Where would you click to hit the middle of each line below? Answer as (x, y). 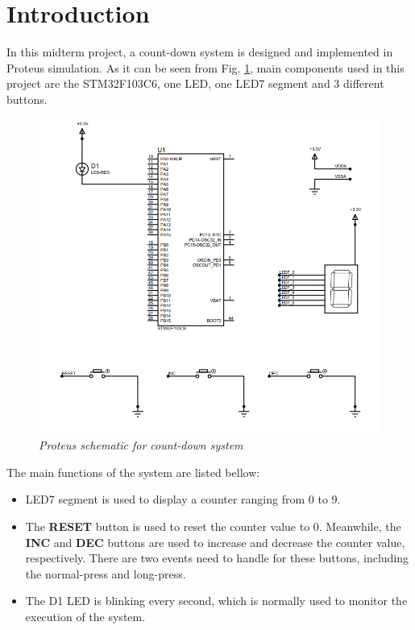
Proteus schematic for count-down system (141, 445)
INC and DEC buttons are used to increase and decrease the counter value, (215, 542)
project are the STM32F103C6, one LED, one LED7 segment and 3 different (195, 83)
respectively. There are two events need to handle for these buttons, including (217, 558)
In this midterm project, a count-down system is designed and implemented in (200, 52)
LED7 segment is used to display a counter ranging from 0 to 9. (183, 499)
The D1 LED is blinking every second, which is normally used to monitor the (216, 601)
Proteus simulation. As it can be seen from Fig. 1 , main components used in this (205, 67)
